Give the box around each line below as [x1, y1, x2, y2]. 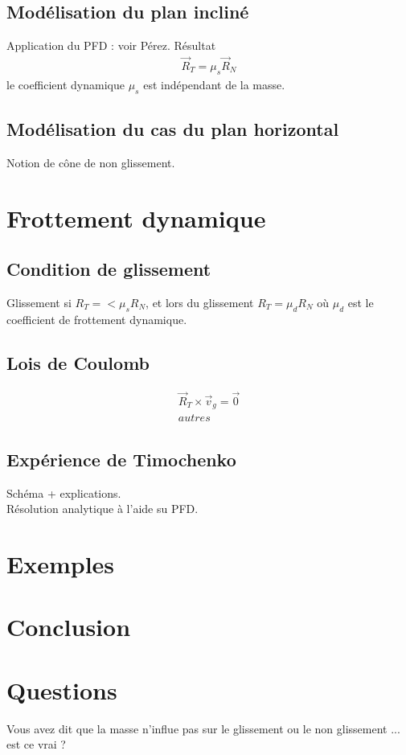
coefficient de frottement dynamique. [6, 310, 187, 327]
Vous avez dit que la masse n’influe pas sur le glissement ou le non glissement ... [6, 720, 400, 737]
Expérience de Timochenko [6, 446, 236, 471]
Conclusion [6, 610, 131, 643]
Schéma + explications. [6, 484, 121, 501]
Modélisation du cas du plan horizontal [6, 117, 339, 142]
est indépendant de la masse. [143, 76, 285, 92]
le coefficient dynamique [6, 76, 125, 92]
